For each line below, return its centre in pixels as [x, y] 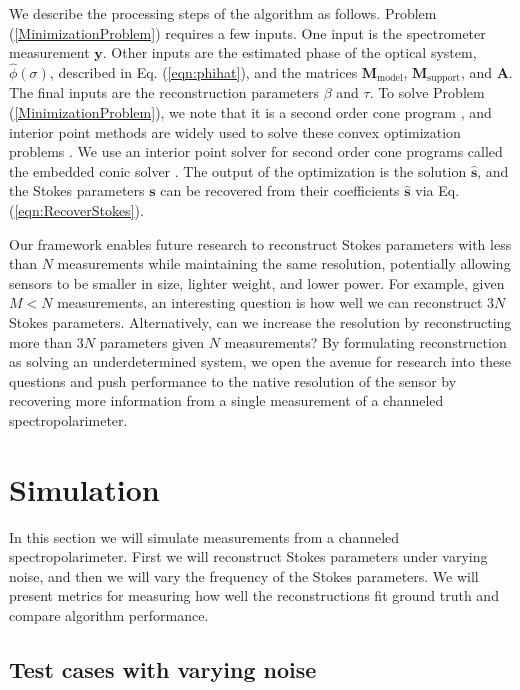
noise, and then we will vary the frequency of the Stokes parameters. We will [244, 575]
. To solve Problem [427, 92]
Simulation [84, 488]
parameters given [152, 341]
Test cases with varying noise [163, 669]
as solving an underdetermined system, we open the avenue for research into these [260, 361]
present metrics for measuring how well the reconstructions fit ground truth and [254, 595]
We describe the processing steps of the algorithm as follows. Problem [223, 13]
